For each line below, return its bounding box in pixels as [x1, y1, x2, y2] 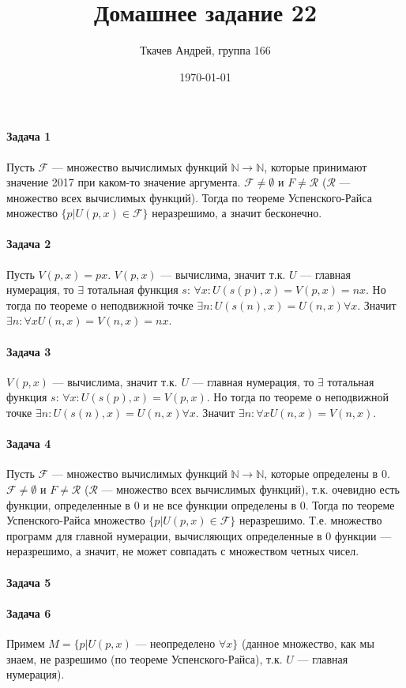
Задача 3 [6, 343, 51, 359]
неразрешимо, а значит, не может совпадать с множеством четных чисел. [6, 543, 359, 559]
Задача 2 [6, 235, 51, 252]
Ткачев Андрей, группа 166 [140, 42, 271, 58]
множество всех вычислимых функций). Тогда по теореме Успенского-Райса [6, 189, 372, 205]
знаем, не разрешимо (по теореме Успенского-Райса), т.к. [6, 650, 283, 667]
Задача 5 [6, 573, 51, 590]
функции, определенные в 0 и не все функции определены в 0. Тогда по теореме [6, 496, 395, 513]
